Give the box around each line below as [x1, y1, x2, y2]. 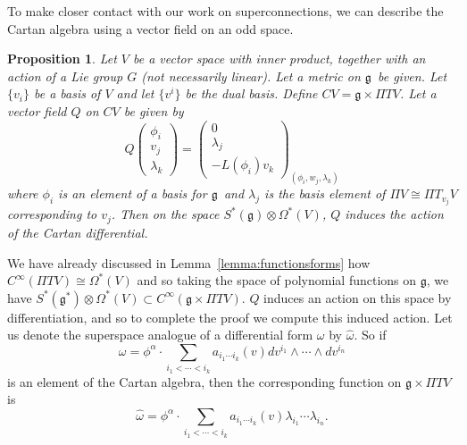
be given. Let [377, 66, 447, 85]
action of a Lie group [7, 66, 123, 85]
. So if [354, 325, 387, 344]
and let [116, 84, 154, 103]
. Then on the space [111, 205, 220, 223]
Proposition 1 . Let [7, 49, 117, 68]
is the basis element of [264, 184, 386, 203]
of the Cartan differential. [7, 222, 148, 241]
